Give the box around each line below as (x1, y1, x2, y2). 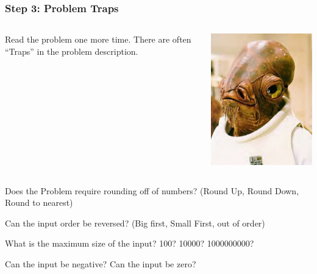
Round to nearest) (5, 196, 73, 209)
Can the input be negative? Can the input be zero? (5, 257, 196, 270)
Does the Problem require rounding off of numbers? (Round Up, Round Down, (5, 184, 299, 197)
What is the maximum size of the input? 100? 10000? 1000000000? (5, 237, 254, 250)
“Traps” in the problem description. (5, 44, 138, 57)
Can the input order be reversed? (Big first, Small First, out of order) (5, 216, 265, 229)
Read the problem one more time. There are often (5, 33, 191, 46)
